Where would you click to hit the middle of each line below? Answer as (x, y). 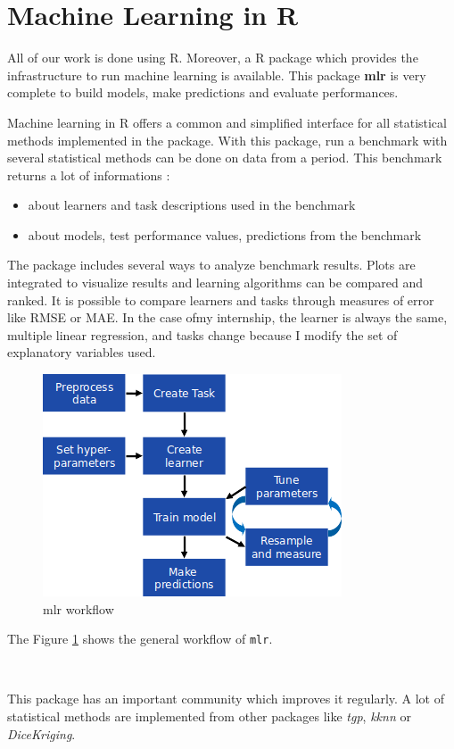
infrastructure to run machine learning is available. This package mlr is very (217, 75)
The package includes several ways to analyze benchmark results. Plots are (211, 265)
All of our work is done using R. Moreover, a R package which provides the (213, 58)
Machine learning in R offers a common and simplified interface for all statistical (227, 122)
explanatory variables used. (82, 352)
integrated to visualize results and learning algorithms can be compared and (215, 283)
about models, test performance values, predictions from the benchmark (225, 234)
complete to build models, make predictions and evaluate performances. (203, 92)
